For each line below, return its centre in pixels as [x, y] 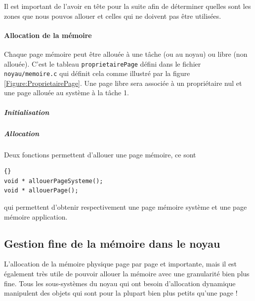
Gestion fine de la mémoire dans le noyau [112, 243]
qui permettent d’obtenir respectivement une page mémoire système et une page [126, 207]
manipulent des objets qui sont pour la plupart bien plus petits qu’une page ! [121, 293]
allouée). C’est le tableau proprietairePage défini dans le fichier [103, 63]
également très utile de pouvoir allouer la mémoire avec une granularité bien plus [127, 273]
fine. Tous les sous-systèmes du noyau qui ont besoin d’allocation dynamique [120, 283]
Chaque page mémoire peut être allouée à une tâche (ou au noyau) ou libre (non [126, 54]
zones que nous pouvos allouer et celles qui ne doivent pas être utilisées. [113, 16]
